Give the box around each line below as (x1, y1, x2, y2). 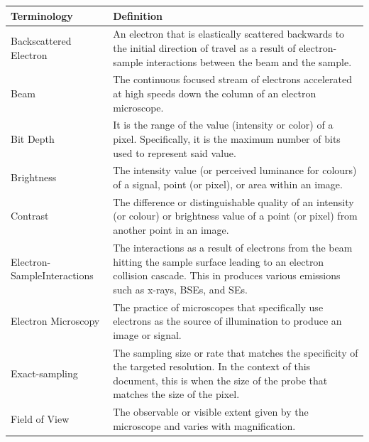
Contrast (11, 208, 49, 223)
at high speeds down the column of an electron (113, 85, 316, 100)
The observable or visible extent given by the (113, 404, 309, 419)
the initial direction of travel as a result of (113, 40, 296, 55)
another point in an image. (113, 222, 229, 237)
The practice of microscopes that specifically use (113, 299, 324, 314)
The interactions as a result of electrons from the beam (113, 239, 353, 254)
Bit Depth (11, 131, 55, 146)
